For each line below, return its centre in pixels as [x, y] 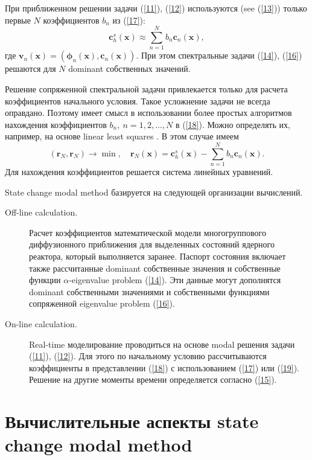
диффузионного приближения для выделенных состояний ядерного [152, 244]
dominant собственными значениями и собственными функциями [149, 291]
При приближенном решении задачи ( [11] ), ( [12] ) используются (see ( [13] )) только [156, 8]
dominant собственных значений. [129, 69]
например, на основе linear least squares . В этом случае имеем [122, 136]
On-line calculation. [41, 323]
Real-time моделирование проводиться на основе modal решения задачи [162, 344]
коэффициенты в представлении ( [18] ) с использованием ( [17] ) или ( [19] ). [164, 367]
